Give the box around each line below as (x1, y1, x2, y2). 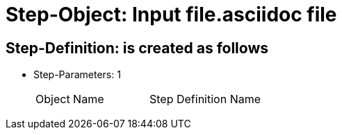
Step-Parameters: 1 (33, 69, 121, 81)
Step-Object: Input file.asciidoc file (6, 3, 337, 26)
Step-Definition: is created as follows (6, 39, 269, 57)
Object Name (35, 92, 104, 107)
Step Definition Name (149, 92, 261, 107)
